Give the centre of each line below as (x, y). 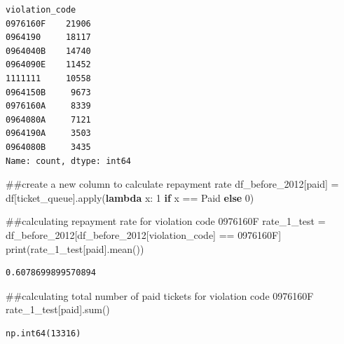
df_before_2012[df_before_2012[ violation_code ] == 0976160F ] (144, 234)
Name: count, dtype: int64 (68, 161)
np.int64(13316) (43, 333)
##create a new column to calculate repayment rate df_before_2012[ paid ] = (172, 184)
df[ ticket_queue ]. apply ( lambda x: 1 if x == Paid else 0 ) (130, 197)
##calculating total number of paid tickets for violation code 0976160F (160, 295)
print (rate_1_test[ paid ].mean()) (75, 248)
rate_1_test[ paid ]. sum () (58, 309)
